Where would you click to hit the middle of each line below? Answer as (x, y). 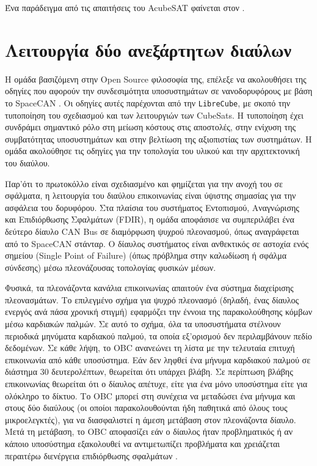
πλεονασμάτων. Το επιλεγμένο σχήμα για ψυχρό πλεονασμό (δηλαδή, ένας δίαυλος (152, 299)
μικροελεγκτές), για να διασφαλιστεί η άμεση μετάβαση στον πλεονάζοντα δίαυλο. (151, 419)
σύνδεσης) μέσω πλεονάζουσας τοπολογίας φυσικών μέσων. (111, 267)
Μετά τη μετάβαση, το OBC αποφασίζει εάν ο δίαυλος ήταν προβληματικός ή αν (149, 431)
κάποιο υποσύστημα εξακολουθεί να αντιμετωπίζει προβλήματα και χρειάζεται (143, 443)
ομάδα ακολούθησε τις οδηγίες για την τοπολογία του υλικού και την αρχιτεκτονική (152, 151)
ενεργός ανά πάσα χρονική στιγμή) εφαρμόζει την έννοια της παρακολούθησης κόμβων (158, 312)
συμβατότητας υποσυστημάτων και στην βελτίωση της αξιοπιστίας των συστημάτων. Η (158, 139)
